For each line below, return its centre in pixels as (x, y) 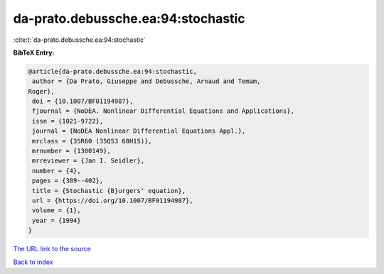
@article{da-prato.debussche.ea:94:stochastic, (112, 71)
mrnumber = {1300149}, (72, 151)
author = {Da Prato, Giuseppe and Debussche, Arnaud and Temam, (146, 81)
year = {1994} (57, 220)
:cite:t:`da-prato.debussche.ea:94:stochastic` (79, 40)
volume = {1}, (57, 210)
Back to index (33, 262)
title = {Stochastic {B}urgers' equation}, (109, 191)
